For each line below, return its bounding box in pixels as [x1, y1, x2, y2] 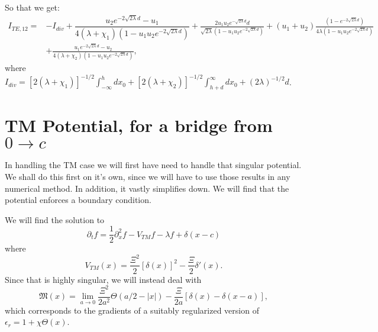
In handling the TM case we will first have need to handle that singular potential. [5, 159, 302, 171]
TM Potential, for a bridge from [5, 113, 273, 137]
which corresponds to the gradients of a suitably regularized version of [5, 304, 259, 316]
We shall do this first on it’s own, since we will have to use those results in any [5, 170, 290, 182]
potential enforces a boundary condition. [5, 194, 151, 206]
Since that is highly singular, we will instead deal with [5, 273, 202, 285]
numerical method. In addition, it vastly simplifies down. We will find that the [5, 182, 289, 194]
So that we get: [5, 1, 60, 13]
